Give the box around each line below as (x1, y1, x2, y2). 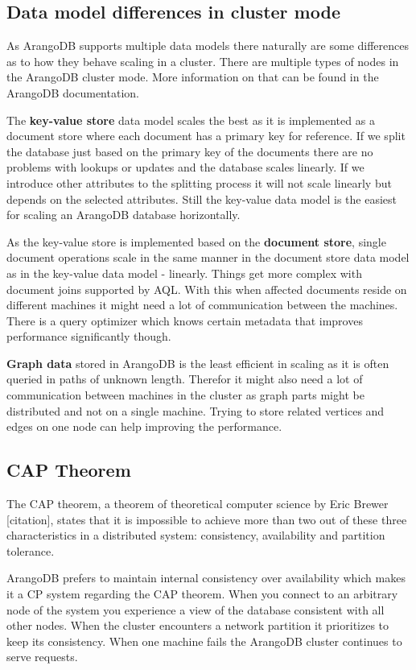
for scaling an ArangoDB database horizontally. (6, 206, 241, 223)
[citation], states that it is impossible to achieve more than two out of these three (6, 511, 407, 527)
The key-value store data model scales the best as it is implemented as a (6, 111, 375, 128)
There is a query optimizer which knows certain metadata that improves (6, 312, 363, 329)
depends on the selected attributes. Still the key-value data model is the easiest (6, 190, 397, 207)
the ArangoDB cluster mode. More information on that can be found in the (6, 68, 379, 85)
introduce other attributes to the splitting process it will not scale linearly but (6, 174, 392, 191)
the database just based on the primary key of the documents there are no (6, 143, 373, 159)
